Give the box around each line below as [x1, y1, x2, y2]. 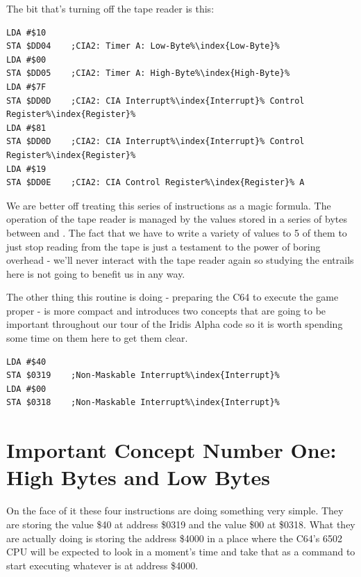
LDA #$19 [6, 164, 47, 174]
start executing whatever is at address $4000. [6, 558, 199, 572]
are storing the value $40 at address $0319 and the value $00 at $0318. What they [6, 516, 355, 531]
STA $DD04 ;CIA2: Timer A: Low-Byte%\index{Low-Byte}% [6, 41, 280, 52]
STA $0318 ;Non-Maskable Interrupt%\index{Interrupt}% [6, 397, 280, 408]
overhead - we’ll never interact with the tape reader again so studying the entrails [6, 253, 354, 267]
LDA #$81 [6, 122, 47, 133]
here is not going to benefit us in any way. [6, 266, 185, 280]
